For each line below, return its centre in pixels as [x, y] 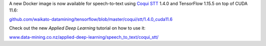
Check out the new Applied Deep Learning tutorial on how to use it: [77, 28]
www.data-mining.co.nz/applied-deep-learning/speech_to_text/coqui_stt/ [84, 37]
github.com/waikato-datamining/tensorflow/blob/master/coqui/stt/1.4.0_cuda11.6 [91, 19]
